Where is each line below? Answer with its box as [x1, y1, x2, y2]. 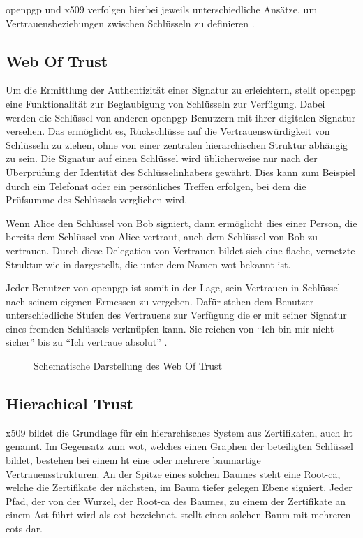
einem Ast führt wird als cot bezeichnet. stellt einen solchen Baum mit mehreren [6, 507, 351, 522]
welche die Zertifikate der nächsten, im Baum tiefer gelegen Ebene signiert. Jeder [6, 480, 353, 495]
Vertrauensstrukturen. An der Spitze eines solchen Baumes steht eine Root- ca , [6, 466, 341, 481]
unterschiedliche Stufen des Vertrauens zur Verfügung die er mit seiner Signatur [6, 307, 347, 322]
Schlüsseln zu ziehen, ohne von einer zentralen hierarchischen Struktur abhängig [6, 137, 348, 152]
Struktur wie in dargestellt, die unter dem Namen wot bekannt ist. [6, 256, 291, 271]
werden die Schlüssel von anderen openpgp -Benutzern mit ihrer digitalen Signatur [6, 110, 356, 124]
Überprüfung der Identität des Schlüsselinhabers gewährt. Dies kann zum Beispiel [6, 164, 355, 179]
